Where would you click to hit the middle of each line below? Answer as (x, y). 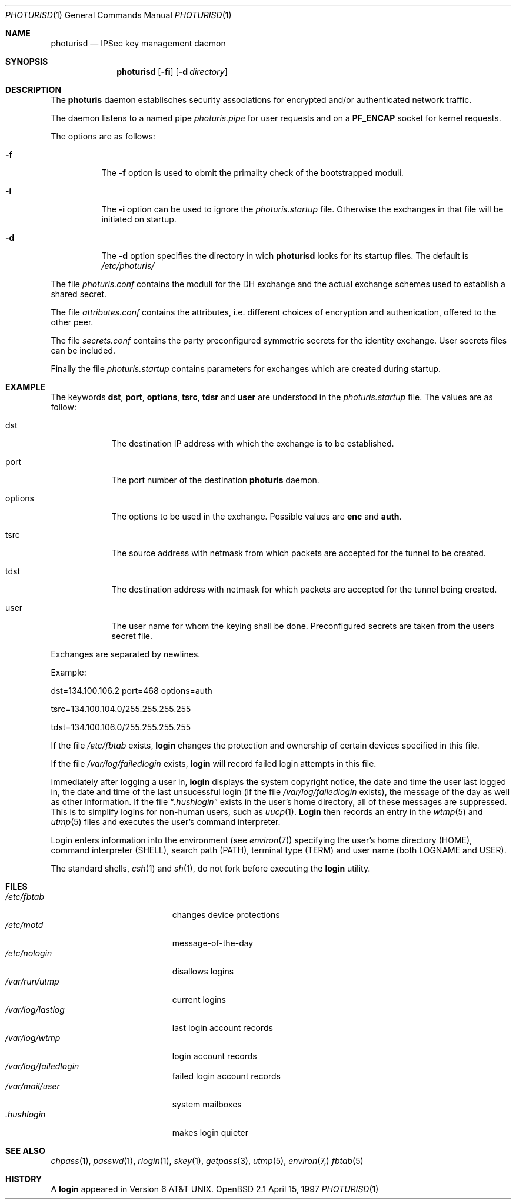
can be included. (83, 350)
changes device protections (226, 915)
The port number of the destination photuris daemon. (215, 480)
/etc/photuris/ (128, 266)
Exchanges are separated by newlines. (126, 654)
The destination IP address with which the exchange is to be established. (253, 443)
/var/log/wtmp (33, 1038)
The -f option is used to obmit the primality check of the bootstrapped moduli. (252, 173)
